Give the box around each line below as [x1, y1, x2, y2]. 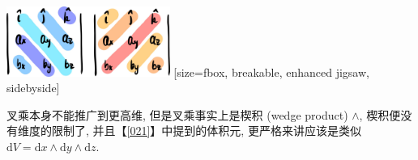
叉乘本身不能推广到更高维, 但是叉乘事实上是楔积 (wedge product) [6, 106, 348, 123]
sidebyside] [6, 79, 60, 96]
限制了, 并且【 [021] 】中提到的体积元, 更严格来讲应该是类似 [51, 122, 361, 139]
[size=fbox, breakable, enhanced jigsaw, [173, 63, 369, 80]
